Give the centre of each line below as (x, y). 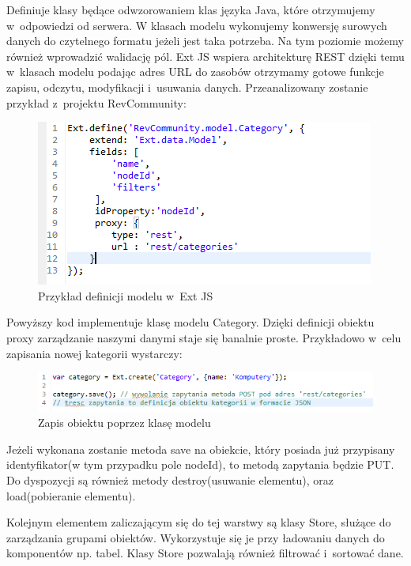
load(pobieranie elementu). (71, 495)
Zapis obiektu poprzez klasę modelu (124, 423)
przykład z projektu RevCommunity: (96, 102)
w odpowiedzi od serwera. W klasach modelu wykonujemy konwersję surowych (197, 25)
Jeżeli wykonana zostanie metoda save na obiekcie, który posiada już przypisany (201, 449)
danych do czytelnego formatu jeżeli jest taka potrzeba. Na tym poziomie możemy (205, 41)
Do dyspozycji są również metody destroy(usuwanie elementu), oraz (170, 480)
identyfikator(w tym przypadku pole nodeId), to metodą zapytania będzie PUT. (200, 464)
